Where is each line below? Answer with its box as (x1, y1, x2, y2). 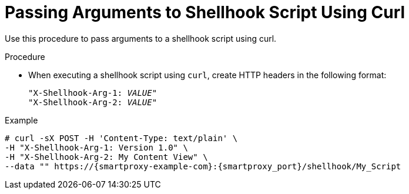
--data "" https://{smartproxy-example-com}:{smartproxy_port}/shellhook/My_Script (5, 161, 401, 171)
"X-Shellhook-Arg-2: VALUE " (28, 97, 157, 107)
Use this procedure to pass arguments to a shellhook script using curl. (5, 33, 277, 44)
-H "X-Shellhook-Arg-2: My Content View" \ (5, 152, 208, 162)
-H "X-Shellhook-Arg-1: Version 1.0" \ (5, 142, 188, 152)
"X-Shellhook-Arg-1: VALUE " (28, 88, 157, 98)
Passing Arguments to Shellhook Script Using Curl (5, 2, 405, 22)
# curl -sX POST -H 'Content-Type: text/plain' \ (5, 133, 238, 143)
